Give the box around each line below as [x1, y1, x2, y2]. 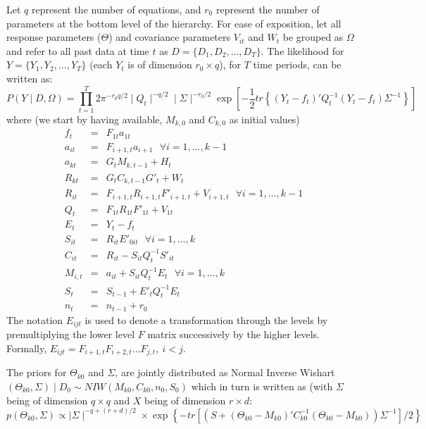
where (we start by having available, [6, 111, 163, 126]
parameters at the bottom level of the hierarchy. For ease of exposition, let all [6, 15, 342, 30]
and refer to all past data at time [6, 43, 149, 58]
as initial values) [229, 111, 300, 126]
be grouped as [282, 30, 344, 44]
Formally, [6, 340, 47, 355]
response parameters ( [6, 30, 101, 44]
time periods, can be [253, 57, 342, 72]
